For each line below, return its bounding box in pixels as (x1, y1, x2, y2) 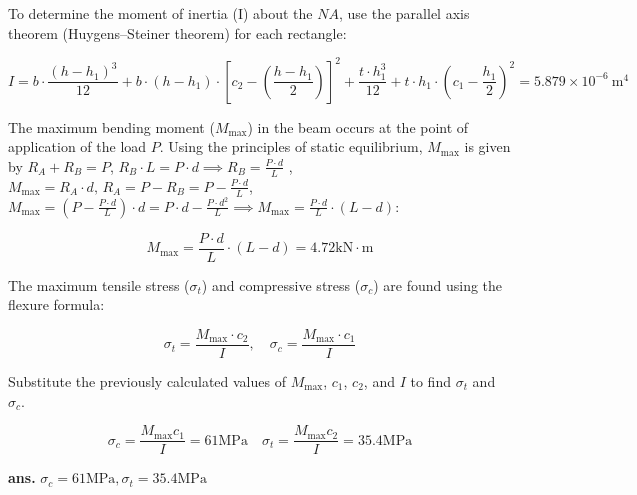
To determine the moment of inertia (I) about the (8, 3, 313, 23)
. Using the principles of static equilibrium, (159, 136, 423, 157)
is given (464, 136, 511, 157)
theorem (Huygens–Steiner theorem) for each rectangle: (8, 22, 347, 43)
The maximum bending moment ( (8, 116, 215, 137)
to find (410, 370, 451, 391)
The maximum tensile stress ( (8, 274, 190, 295)
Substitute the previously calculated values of (8, 370, 286, 391)
